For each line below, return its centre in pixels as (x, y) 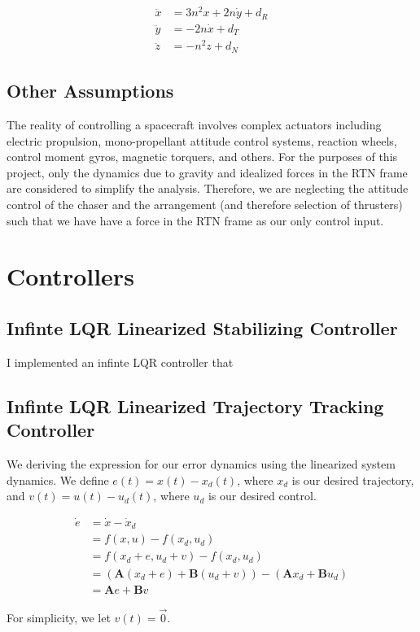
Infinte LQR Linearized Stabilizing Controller (202, 327)
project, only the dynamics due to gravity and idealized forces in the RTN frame (207, 172)
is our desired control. (262, 496)
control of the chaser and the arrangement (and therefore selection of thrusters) (205, 204)
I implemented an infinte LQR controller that (120, 362)
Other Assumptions (90, 91)
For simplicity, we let (59, 617)
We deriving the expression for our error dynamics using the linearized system (201, 463)
